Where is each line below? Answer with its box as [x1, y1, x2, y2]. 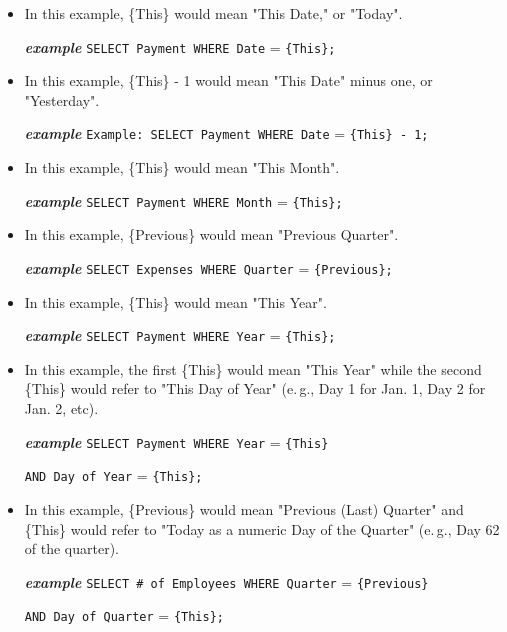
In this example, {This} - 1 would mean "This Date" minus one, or [24, 70, 433, 91]
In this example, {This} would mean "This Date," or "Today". [24, 3, 403, 23]
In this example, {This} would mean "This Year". [24, 291, 327, 312]
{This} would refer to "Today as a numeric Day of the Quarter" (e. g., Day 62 [24, 518, 500, 539]
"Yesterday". [24, 89, 100, 110]
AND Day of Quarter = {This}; [24, 605, 224, 626]
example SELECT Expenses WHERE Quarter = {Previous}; [24, 257, 393, 278]
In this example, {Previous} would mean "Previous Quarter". [24, 224, 399, 245]
